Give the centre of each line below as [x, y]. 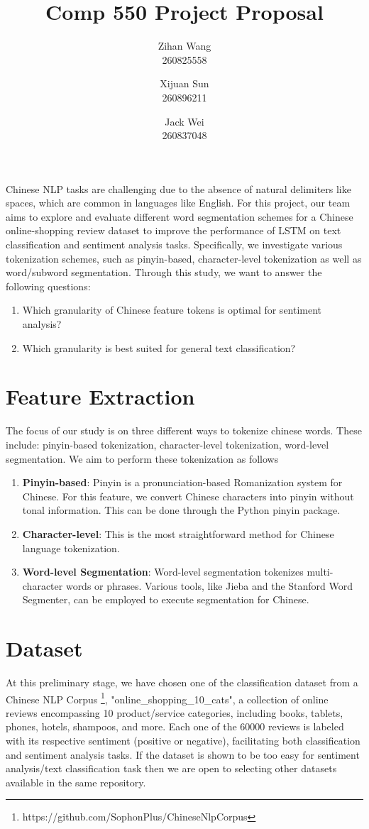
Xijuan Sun [184, 83]
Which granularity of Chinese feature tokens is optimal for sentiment [172, 310]
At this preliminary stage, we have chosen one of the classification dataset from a [182, 682]
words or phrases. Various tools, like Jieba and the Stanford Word [209, 585]
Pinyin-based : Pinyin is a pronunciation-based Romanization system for [182, 482]
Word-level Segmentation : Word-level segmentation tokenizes [163, 572]
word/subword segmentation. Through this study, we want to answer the [164, 272]
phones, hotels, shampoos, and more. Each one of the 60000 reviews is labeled [175, 726]
